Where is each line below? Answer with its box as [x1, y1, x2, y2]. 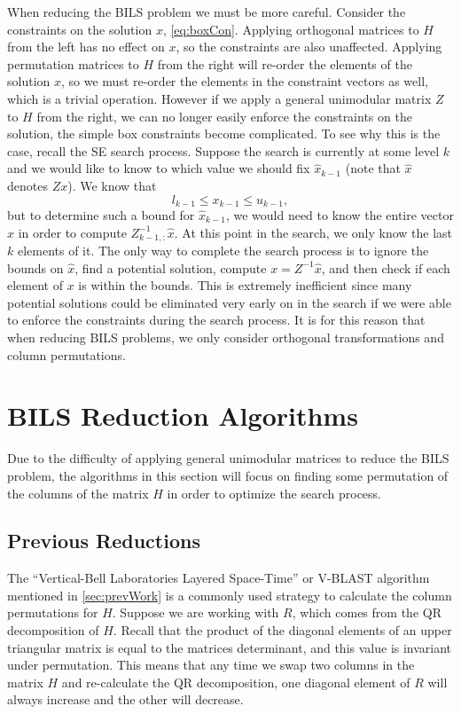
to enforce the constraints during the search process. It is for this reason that [7, 310, 426, 329]
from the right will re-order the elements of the [157, 54, 412, 73]
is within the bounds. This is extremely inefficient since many [78, 276, 412, 294]
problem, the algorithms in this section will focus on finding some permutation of [7, 466, 449, 484]
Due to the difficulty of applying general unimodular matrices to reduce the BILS [7, 449, 449, 467]
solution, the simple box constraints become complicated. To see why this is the [7, 124, 441, 143]
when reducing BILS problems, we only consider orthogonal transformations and [7, 328, 444, 346]
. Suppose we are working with [112, 603, 279, 622]
